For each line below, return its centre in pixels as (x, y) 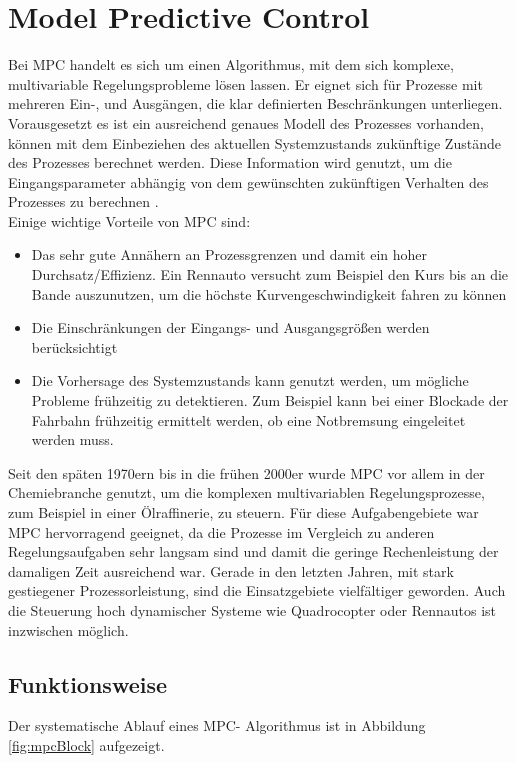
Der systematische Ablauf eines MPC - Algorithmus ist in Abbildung (217, 725)
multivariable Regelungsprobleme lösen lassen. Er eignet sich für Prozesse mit (245, 83)
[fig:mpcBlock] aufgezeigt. (86, 744)
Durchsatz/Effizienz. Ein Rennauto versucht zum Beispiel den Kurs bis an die (270, 274)
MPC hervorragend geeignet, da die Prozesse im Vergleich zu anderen (221, 531)
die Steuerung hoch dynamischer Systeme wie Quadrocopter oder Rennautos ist (252, 609)
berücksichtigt (74, 346)
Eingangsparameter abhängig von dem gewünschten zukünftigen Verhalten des (248, 181)
